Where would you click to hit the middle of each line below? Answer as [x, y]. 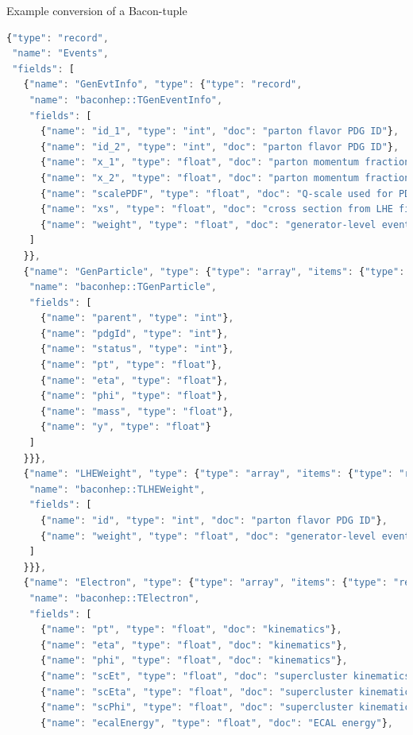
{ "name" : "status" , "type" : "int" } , [137, 349]
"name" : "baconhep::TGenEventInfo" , [126, 100]
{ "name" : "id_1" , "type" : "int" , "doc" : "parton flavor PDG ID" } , [220, 132]
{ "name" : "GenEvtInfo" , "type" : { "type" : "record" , [163, 85]
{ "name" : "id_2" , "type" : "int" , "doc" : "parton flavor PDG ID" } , [220, 147]
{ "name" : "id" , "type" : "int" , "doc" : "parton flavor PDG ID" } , [214, 520]
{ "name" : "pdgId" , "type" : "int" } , [134, 333]
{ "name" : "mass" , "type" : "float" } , [137, 411]
